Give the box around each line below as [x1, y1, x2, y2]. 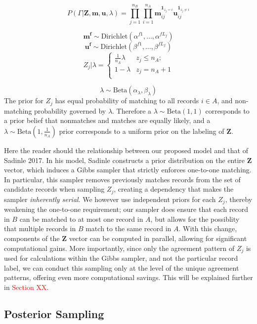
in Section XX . [4, 282, 49, 292]
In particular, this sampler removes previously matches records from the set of [4, 174, 241, 184]
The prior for [4, 95, 43, 106]
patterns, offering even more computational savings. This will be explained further [4, 272, 253, 283]
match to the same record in [86, 223, 171, 234]
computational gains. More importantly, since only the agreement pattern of [4, 243, 235, 253]
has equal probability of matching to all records [55, 95, 199, 106]
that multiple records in [4, 223, 76, 234]
